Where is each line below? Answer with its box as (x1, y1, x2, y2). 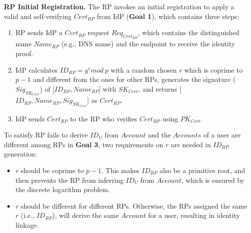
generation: (4, 149, 37, 159)
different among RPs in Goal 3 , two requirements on (4, 139, 164, 149)
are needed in (170, 139, 211, 149)
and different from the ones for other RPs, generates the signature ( (33, 74, 236, 84)
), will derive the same (52, 210, 119, 220)
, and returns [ (138, 83, 182, 94)
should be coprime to (21, 165, 84, 175)
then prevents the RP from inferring (15, 175, 124, 185)
